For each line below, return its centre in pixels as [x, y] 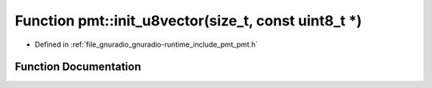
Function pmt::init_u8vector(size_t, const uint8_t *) [188, 21]
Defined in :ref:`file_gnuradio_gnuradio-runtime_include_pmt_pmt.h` [146, 44]
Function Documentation [78, 67]
